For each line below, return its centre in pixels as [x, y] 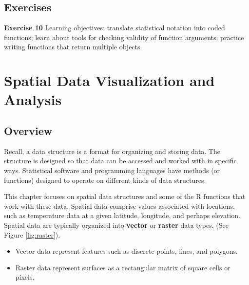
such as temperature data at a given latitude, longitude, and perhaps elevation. [122, 215]
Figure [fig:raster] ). [32, 234]
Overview [28, 130]
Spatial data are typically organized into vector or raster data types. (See [116, 225]
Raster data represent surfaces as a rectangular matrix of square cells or [123, 267]
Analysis [33, 99]
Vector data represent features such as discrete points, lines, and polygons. [126, 251]
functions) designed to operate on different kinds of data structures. [105, 180]
